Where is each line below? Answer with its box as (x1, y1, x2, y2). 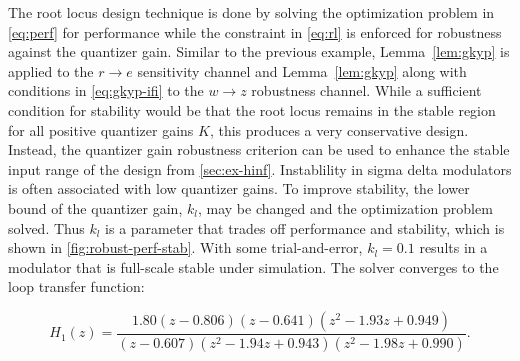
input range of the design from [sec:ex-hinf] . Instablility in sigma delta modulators (8, 158, 512, 179)
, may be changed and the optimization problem (197, 197, 493, 218)
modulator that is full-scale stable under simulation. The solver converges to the (8, 256, 499, 277)
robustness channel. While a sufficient (251, 80, 482, 101)
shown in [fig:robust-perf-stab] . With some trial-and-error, (8, 237, 363, 258)
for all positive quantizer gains (8, 119, 194, 140)
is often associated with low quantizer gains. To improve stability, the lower (8, 178, 470, 199)
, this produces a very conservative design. (209, 119, 469, 140)
